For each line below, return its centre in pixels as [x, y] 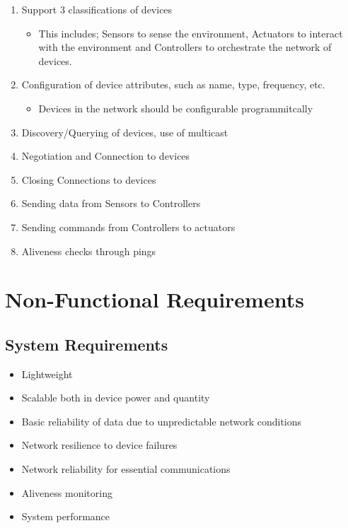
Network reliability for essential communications [126, 469]
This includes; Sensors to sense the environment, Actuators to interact [191, 33]
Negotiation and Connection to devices [106, 156]
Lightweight [47, 374]
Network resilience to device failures [99, 445]
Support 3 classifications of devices [97, 9]
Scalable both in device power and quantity [116, 398]
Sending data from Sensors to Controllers [111, 203]
